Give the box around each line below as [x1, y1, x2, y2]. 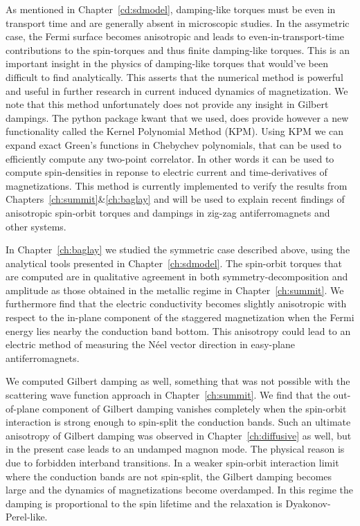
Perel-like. [6, 509, 48, 524]
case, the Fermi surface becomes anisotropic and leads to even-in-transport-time [6, 29, 344, 44]
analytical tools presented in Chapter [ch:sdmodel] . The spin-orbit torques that [6, 255, 342, 270]
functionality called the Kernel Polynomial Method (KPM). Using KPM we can [6, 124, 344, 138]
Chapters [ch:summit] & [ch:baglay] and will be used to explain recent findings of [6, 192, 345, 206]
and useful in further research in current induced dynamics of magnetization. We [6, 83, 348, 98]
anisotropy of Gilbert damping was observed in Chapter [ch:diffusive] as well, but [6, 428, 352, 442]
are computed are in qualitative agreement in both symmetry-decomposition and [6, 269, 348, 284]
